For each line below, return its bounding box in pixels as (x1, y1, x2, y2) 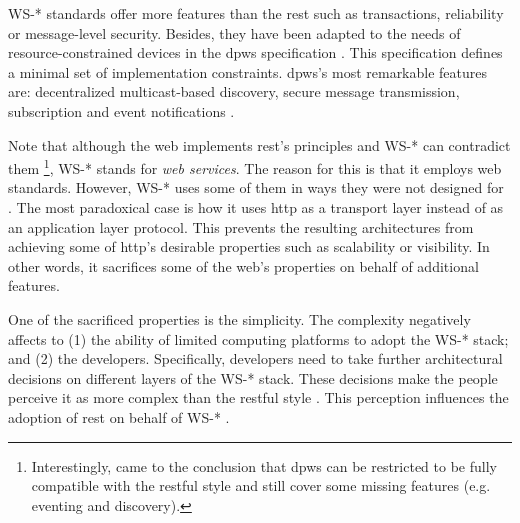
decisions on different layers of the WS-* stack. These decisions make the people (8, 367, 498, 388)
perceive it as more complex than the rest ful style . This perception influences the (8, 387, 509, 408)
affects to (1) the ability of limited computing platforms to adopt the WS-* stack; (8, 328, 509, 349)
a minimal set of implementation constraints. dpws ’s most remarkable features (8, 61, 488, 82)
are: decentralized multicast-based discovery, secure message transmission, (8, 81, 460, 102)
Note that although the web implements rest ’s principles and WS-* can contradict (8, 134, 511, 155)
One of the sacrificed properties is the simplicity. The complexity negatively (8, 308, 471, 329)
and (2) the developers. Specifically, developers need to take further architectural (8, 348, 503, 369)
